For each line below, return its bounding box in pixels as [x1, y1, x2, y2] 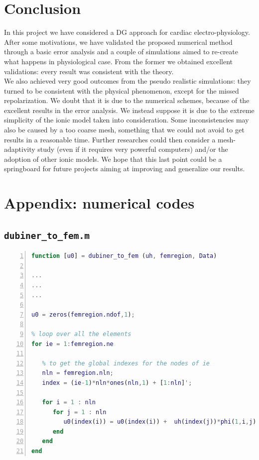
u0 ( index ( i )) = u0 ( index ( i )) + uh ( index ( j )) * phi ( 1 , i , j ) [63, 418, 257, 426]
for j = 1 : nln [52, 408, 107, 416]
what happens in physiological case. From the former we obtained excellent [4, 56, 233, 66]
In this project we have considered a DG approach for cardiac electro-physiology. [4, 27, 250, 37]
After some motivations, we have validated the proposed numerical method [4, 36, 233, 47]
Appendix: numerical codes [4, 193, 195, 213]
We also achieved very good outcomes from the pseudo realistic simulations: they [4, 76, 251, 86]
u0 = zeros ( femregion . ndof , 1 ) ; [31, 311, 135, 318]
